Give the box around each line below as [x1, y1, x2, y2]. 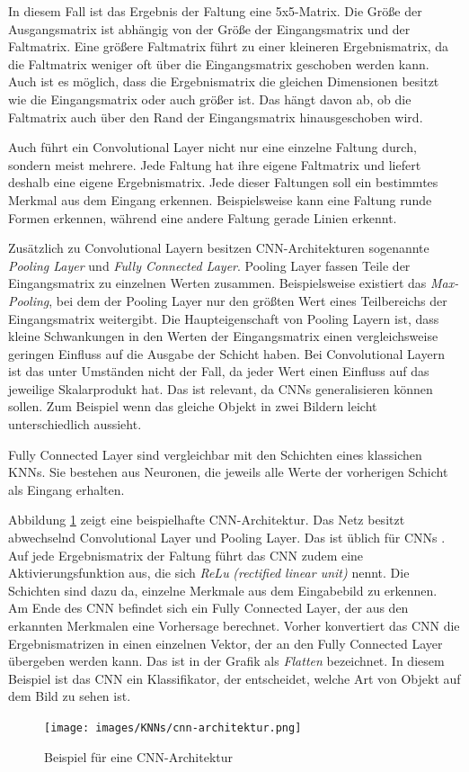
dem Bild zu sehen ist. [8, 687, 131, 705]
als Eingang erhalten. [8, 480, 125, 498]
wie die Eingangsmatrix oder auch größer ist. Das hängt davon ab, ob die [8, 89, 411, 108]
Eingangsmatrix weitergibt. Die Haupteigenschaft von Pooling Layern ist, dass [8, 309, 439, 328]
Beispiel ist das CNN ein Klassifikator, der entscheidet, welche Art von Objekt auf [8, 669, 461, 687]
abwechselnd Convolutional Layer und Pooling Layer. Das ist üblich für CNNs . [8, 528, 446, 547]
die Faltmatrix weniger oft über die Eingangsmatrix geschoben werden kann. [8, 54, 429, 73]
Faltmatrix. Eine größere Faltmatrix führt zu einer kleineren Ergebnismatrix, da [8, 37, 449, 56]
